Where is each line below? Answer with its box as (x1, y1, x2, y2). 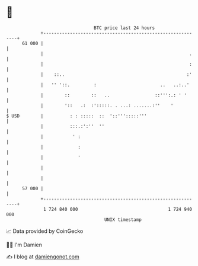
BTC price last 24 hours (94, 25, 155, 31)
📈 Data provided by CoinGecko (6, 227, 84, 235)
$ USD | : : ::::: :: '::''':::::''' (6, 113, 147, 119)
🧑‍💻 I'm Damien (6, 241, 43, 248)
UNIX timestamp (104, 216, 142, 223)
